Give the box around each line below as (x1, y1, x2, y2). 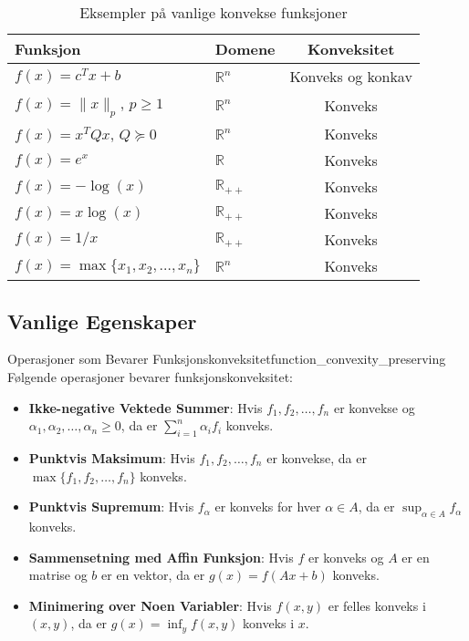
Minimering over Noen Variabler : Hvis (28, 595, 272, 615)
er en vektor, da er (101, 565, 205, 584)
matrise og (28, 565, 88, 584)
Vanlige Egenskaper (7, 306, 197, 335)
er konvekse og (333, 398, 415, 417)
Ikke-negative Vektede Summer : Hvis (28, 398, 263, 417)
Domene (214, 38, 276, 59)
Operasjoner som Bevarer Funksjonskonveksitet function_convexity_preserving (7, 349, 446, 368)
